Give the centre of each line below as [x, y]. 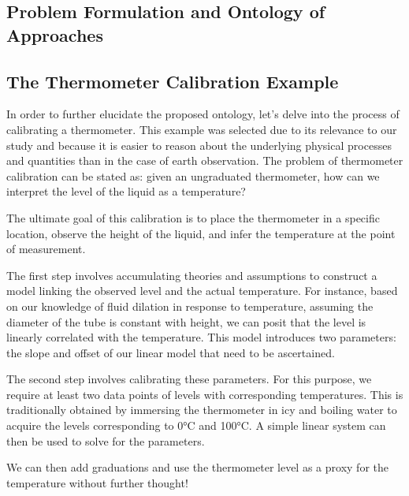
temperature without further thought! [97, 482]
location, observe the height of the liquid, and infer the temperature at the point [201, 233]
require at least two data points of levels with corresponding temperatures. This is [205, 394]
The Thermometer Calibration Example [173, 81]
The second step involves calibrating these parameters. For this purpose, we [189, 379]
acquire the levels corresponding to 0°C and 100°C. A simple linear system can [196, 425]
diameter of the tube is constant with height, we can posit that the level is [186, 321]
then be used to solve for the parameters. [106, 440]
